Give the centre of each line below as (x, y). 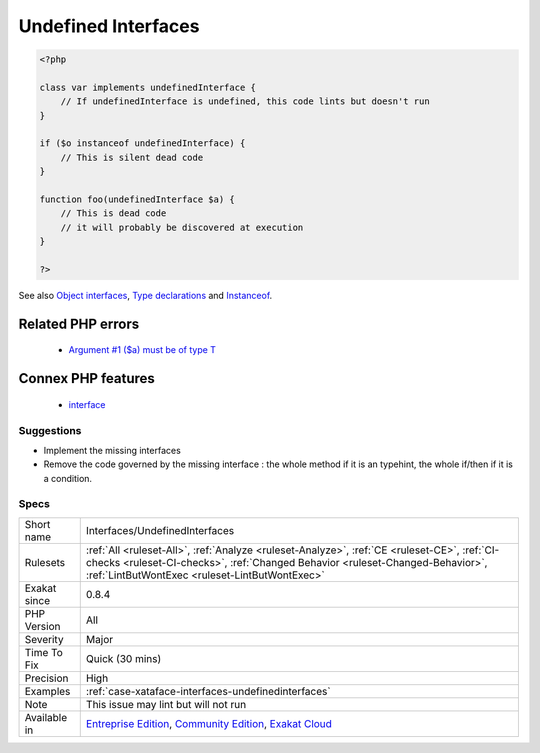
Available (46, 717)
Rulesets (44, 562)
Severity (44, 639)
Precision (46, 678)
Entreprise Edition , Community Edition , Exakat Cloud (208, 723)
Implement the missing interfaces (112, 450)
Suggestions (50, 430)
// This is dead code (113, 213)
